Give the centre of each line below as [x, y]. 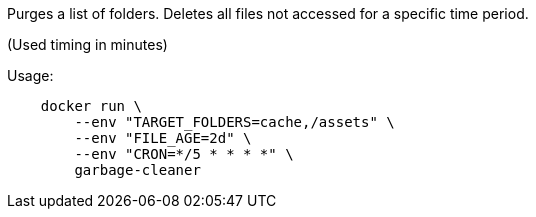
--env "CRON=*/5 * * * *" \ [184, 154]
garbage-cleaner [137, 170]
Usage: [30, 75]
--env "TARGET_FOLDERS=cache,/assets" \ [234, 122]
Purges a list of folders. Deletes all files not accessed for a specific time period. [268, 13]
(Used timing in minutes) [87, 44]
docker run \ [91, 106]
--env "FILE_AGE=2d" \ [163, 138]
